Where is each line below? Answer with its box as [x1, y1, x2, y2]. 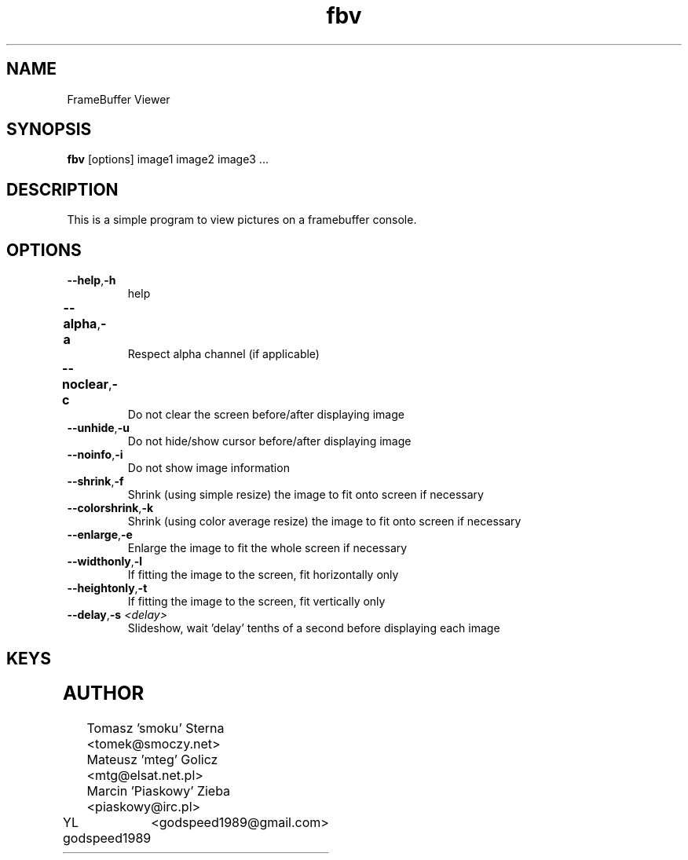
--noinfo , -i [67, 448, 123, 462]
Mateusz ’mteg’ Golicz [86, 751, 218, 767]
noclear [61, 376, 108, 393]
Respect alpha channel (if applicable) [127, 347, 320, 361]
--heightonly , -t [67, 581, 148, 595]
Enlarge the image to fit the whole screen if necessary [127, 541, 408, 555]
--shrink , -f [67, 474, 124, 489]
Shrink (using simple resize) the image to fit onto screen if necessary [127, 488, 484, 502]
